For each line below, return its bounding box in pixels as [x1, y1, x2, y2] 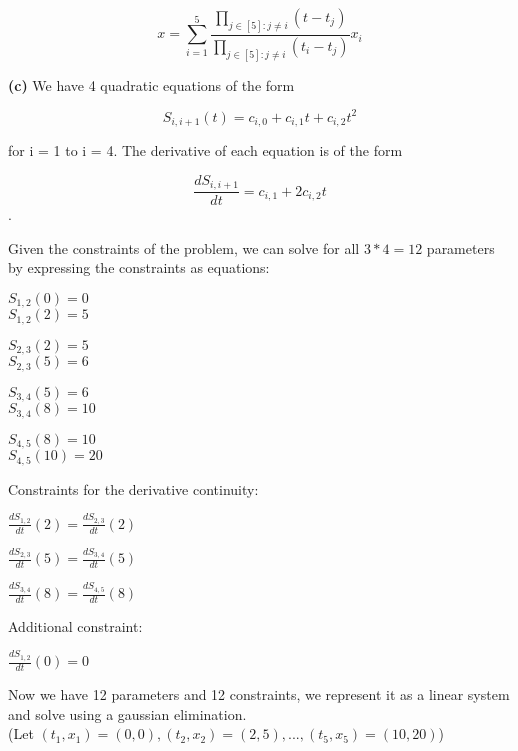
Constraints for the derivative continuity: [8, 478, 259, 499]
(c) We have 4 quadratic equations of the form [8, 74, 295, 95]
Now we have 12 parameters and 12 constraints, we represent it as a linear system [8, 684, 510, 704]
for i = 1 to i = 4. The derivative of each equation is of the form [8, 140, 403, 161]
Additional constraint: [8, 615, 143, 636]
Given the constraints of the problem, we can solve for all [8, 237, 360, 258]
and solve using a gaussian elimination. [8, 703, 247, 724]
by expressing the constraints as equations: [8, 257, 270, 278]
